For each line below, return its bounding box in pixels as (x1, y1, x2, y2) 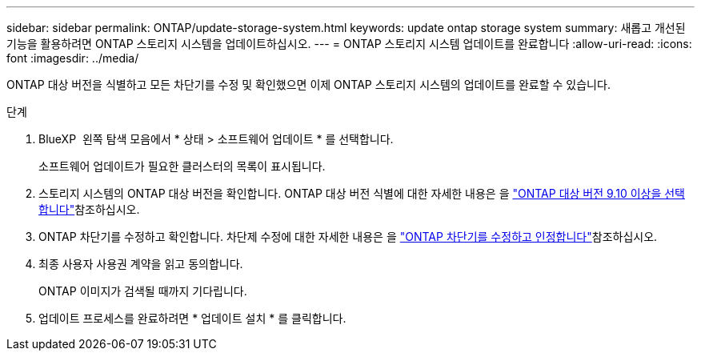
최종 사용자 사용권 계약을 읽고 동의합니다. (38, 257, 243, 271)
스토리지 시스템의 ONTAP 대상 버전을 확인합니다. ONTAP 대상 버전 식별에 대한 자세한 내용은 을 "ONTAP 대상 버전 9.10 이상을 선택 (38, 187, 685, 200)
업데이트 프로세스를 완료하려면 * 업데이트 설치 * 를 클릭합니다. (38, 311, 346, 325)
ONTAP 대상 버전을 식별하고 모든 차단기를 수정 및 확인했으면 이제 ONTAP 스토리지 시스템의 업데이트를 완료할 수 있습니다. (6, 78, 611, 91)
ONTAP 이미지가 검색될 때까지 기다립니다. (38, 284, 247, 298)
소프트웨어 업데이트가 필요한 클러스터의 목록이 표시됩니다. (38, 159, 326, 173)
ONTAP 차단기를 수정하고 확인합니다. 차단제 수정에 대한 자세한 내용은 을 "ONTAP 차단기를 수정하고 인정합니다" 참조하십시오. (38, 230, 658, 243)
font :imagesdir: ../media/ (6, 51, 139, 65)
